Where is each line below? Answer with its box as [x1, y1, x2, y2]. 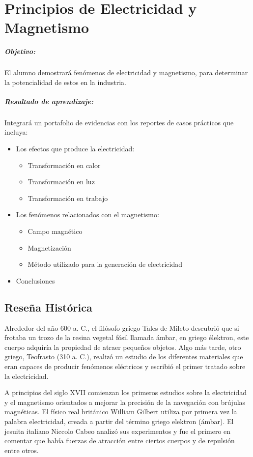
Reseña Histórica [4, 299, 92, 314]
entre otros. [4, 445, 39, 455]
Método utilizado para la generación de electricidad [28, 259, 182, 269]
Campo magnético [28, 226, 83, 236]
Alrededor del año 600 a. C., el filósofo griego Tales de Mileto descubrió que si [4, 322, 239, 333]
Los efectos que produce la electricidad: [16, 143, 135, 154]
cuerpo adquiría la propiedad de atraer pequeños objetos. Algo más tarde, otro [4, 342, 241, 352]
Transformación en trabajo [28, 193, 108, 203]
